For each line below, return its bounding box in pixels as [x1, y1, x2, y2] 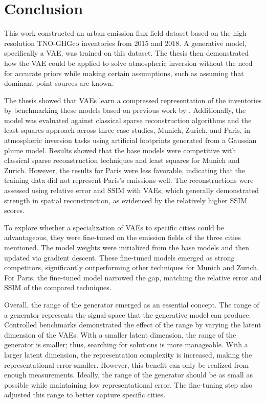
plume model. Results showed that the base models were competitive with [4, 145, 236, 155]
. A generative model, [179, 37, 247, 48]
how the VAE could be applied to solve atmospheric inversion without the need [4, 57, 253, 68]
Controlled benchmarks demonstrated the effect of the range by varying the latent [4, 319, 261, 330]
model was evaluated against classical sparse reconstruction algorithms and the [4, 114, 252, 125]
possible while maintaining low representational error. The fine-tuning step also [4, 379, 253, 390]
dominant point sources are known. [4, 78, 114, 88]
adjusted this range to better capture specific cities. [4, 389, 166, 400]
